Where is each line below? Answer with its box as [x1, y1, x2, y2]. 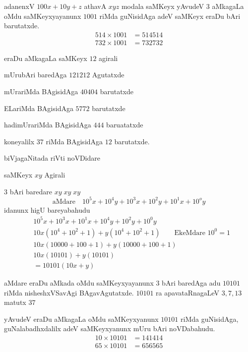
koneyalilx [4, 136, 35, 146]
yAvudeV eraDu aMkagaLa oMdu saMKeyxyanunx [4, 313, 159, 324]
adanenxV [4, 1, 35, 11]
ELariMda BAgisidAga [4, 103, 73, 113]
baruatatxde [106, 119, 143, 130]
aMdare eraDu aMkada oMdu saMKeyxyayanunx [4, 277, 154, 288]
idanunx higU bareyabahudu [4, 204, 90, 215]
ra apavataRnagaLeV [156, 287, 220, 297]
